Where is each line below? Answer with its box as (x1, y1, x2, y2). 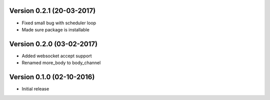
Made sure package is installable (21, 26, 89, 32)
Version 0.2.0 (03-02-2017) (9, 40, 97, 48)
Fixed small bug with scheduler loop (21, 20, 96, 26)
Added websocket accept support (21, 53, 92, 59)
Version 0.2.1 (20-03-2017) (9, 6, 96, 15)
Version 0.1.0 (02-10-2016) (9, 73, 95, 82)
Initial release (21, 86, 49, 92)
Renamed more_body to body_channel (21, 60, 101, 66)
